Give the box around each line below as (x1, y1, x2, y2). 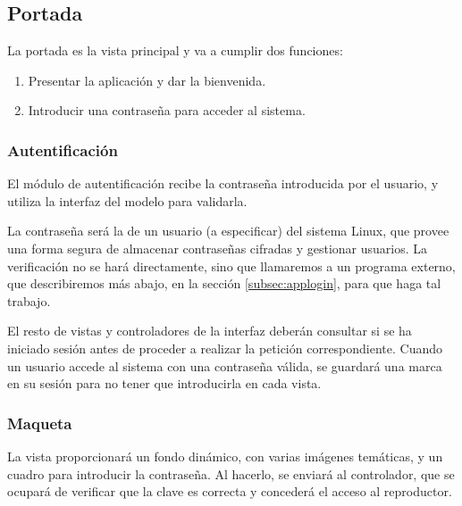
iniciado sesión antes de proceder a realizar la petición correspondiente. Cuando (7, 338, 443, 357)
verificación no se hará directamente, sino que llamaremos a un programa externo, (7, 256, 456, 275)
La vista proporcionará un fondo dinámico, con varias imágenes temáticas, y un (7, 446, 443, 465)
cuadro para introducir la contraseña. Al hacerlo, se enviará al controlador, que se (7, 464, 455, 483)
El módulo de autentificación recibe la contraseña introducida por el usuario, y (7, 174, 439, 193)
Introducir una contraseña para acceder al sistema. (28, 101, 306, 120)
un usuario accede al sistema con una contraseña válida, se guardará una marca (7, 356, 442, 375)
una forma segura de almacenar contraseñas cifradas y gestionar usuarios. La (7, 238, 427, 257)
